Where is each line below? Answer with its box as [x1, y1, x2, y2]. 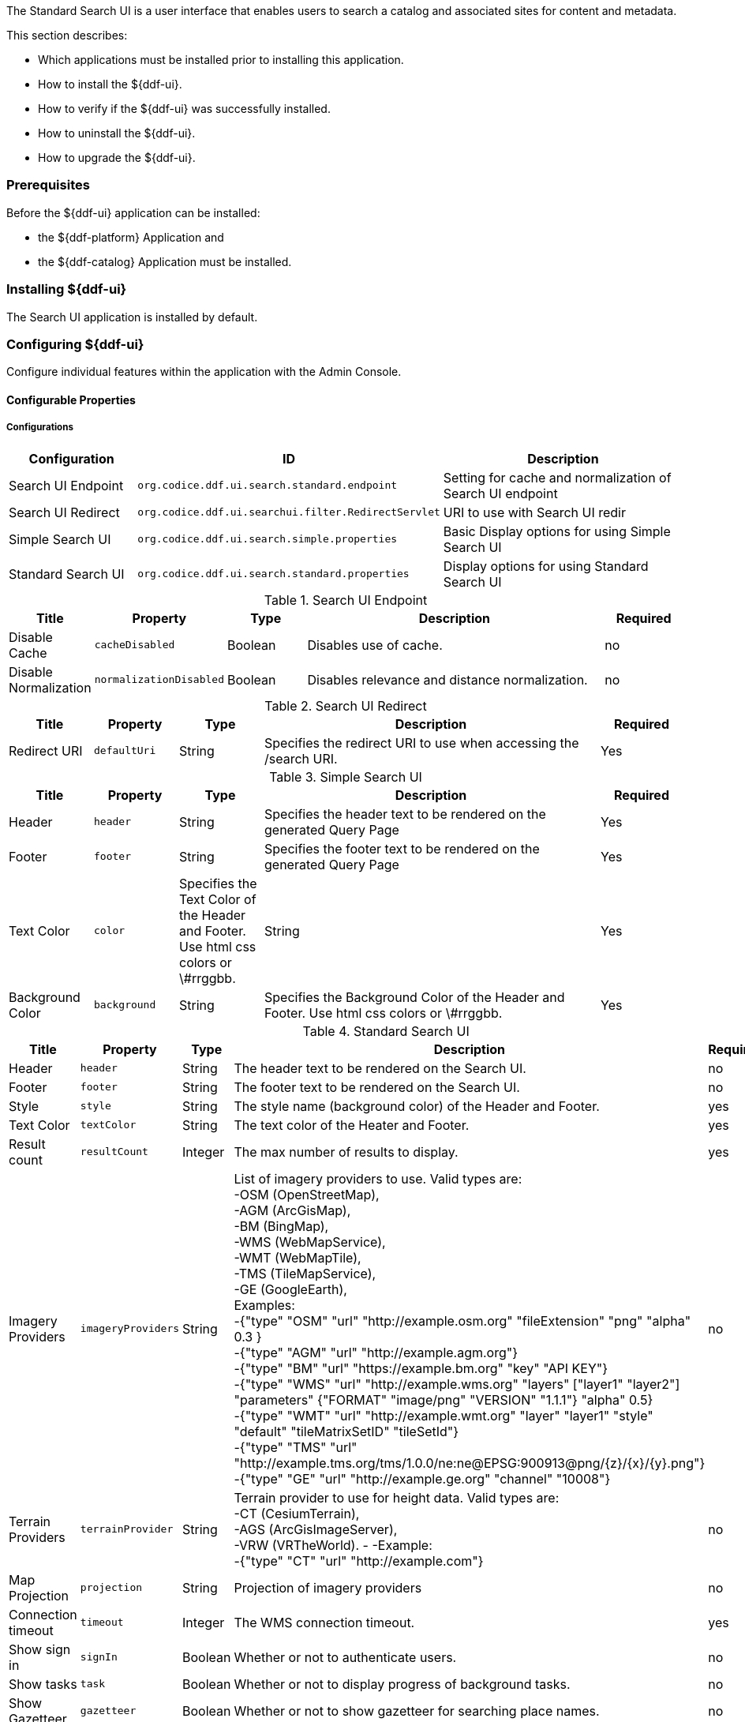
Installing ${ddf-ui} [6, 281, 127, 298]
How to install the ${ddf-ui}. [38, 77, 182, 91]
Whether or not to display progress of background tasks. [234, 1675, 571, 1692]
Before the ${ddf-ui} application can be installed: [6, 205, 260, 219]
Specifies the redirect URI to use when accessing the [264, 734, 579, 751]
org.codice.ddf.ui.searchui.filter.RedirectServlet [137, 506, 440, 519]
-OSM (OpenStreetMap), [234, 1186, 380, 1202]
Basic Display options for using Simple [443, 523, 671, 539]
